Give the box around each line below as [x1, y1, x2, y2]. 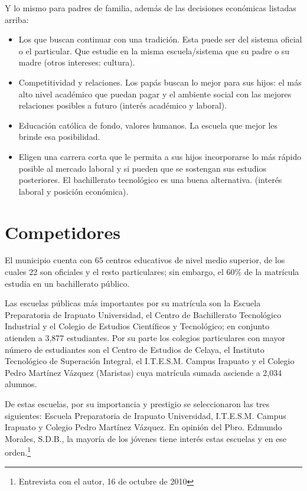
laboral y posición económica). [18, 185, 129, 197]
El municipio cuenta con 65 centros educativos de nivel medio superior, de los [5, 254, 285, 266]
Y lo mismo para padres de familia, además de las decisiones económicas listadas [5, 2, 296, 14]
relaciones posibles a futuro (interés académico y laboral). [18, 99, 227, 112]
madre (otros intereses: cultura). [18, 56, 135, 68]
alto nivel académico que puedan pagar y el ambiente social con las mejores [18, 87, 292, 100]
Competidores [5, 220, 120, 244]
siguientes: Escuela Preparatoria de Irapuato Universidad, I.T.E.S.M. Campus [5, 409, 286, 421]
